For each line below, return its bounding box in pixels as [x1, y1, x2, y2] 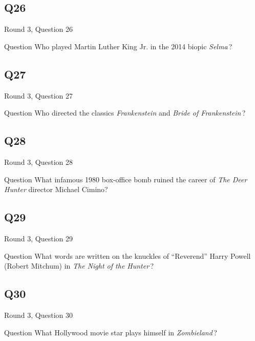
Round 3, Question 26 [4, 24, 73, 34]
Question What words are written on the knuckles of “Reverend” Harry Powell [4, 250, 251, 261]
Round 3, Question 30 [4, 309, 73, 320]
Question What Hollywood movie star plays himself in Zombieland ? [4, 327, 217, 337]
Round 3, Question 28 [4, 156, 73, 167]
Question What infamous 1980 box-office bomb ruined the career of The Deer [4, 174, 247, 184]
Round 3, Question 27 [4, 90, 73, 101]
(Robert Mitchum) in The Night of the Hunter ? [4, 260, 154, 271]
